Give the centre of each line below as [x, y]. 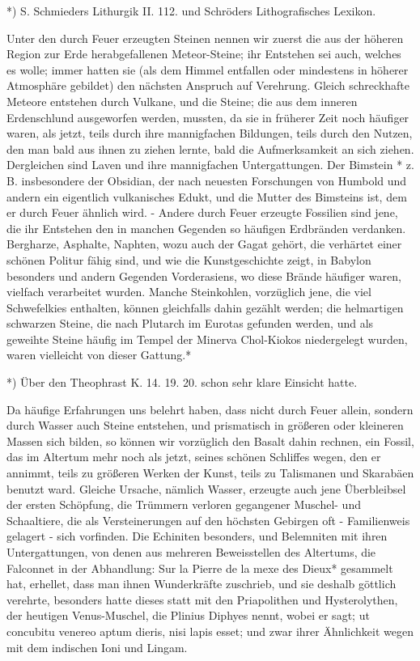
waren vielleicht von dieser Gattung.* [99, 355]
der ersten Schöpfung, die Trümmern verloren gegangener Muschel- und [184, 504]
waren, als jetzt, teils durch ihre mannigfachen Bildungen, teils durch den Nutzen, [210, 133]
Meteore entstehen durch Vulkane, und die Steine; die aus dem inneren [182, 101]
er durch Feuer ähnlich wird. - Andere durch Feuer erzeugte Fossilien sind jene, [202, 212]
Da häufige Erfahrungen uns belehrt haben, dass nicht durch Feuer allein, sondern [210, 409]
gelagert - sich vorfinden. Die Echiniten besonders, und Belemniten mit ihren [197, 536]
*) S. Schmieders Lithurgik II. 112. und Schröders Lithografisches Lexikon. [191, 11]
